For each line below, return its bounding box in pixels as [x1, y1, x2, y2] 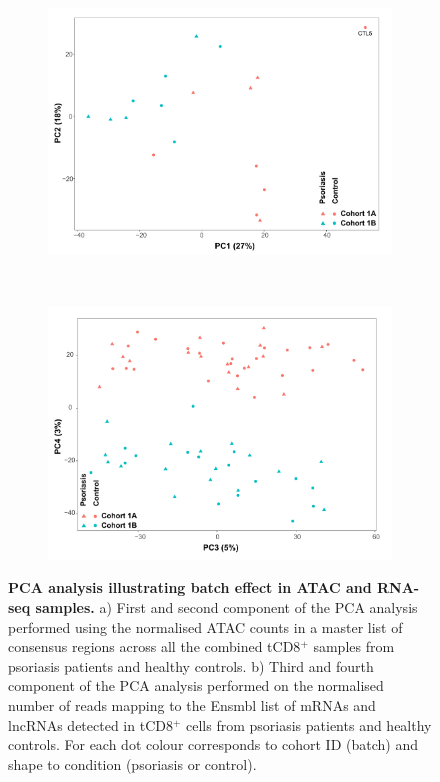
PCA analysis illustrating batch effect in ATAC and [8, 577, 372, 598]
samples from [313, 636, 395, 657]
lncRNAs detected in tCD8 [8, 714, 173, 735]
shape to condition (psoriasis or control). [8, 753, 257, 774]
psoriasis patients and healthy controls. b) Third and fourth [8, 655, 374, 676]
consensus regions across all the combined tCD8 [8, 636, 301, 657]
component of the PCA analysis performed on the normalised [8, 675, 384, 696]
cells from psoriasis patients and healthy [186, 714, 432, 735]
